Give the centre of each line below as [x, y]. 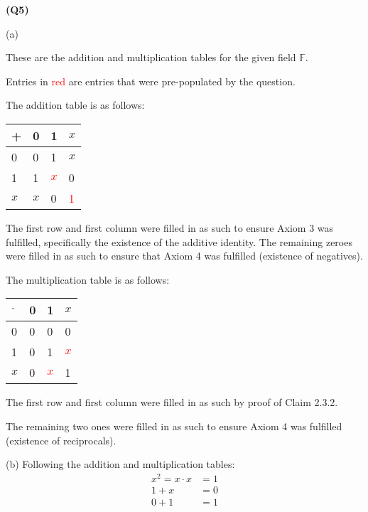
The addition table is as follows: [75, 105]
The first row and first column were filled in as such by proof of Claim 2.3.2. [172, 402]
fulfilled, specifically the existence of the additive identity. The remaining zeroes [179, 241]
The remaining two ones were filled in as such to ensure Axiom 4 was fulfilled [174, 426]
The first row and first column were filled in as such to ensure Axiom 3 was [170, 227]
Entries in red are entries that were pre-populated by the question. [151, 81]
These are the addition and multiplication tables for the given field [151, 57]
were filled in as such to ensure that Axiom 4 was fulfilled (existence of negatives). [184, 256]
